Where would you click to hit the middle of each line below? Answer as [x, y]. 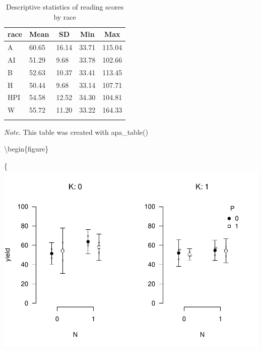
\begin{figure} [26, 149]
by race [65, 16]
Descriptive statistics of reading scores [65, 7]
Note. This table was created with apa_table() [76, 132]
